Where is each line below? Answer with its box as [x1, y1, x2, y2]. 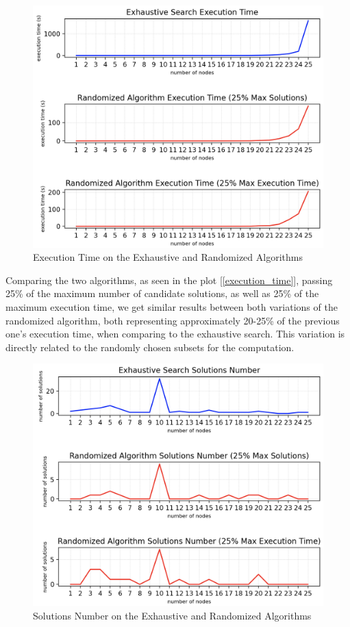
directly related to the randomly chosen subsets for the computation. [5, 340, 295, 354]
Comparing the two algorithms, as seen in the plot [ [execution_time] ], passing [5, 272, 333, 287]
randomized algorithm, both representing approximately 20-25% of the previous [5, 313, 340, 327]
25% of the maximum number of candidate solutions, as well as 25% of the [5, 286, 319, 300]
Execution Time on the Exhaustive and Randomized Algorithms [33, 250, 303, 264]
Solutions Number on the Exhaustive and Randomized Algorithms [33, 608, 312, 622]
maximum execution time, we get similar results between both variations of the [5, 299, 338, 313]
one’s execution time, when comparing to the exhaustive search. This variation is [5, 327, 345, 341]
